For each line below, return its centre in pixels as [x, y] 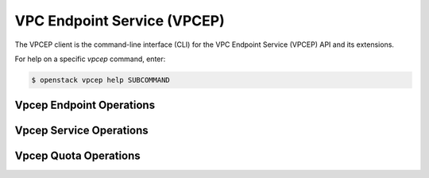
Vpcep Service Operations [81, 131]
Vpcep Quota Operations [77, 156]
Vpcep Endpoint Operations [85, 105]
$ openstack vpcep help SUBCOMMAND [100, 80]
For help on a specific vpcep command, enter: [90, 59]
